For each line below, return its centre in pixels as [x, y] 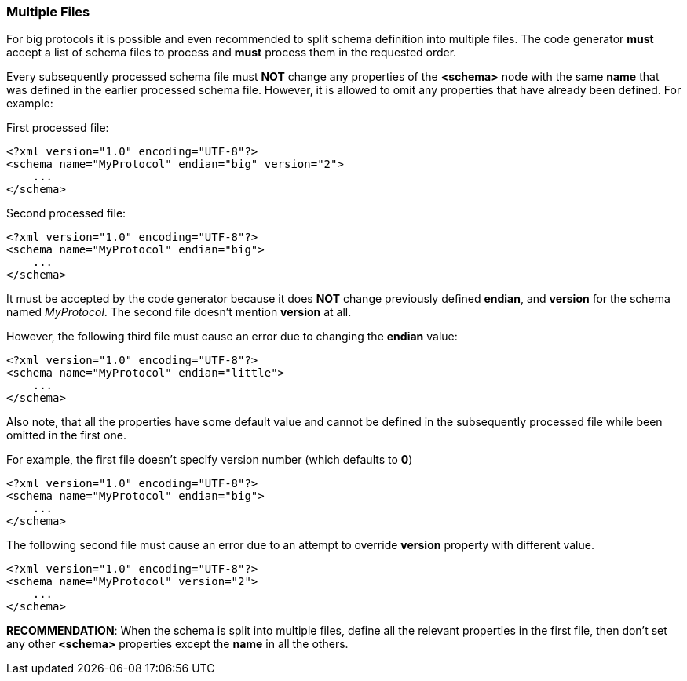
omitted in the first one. [66, 435]
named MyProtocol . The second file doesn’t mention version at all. [179, 312]
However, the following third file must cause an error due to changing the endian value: [232, 337]
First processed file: [58, 128]
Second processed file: [66, 213]
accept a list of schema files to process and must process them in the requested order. [232, 53]
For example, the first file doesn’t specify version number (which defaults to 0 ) [210, 460]
